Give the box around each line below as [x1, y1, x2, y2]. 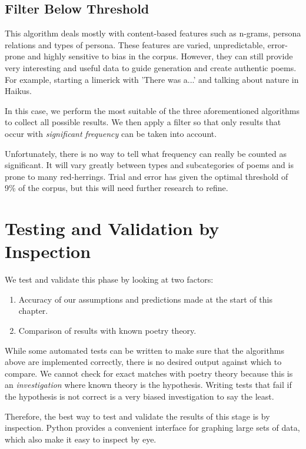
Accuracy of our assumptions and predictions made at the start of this [18, 293, 272, 305]
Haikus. [5, 85, 32, 97]
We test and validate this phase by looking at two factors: [5, 273, 214, 286]
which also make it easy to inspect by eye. [5, 433, 157, 445]
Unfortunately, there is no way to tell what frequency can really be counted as [5, 147, 287, 159]
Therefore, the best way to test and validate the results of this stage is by [5, 410, 270, 422]
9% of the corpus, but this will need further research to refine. [5, 182, 228, 194]
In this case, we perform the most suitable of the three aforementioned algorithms [5, 104, 300, 116]
